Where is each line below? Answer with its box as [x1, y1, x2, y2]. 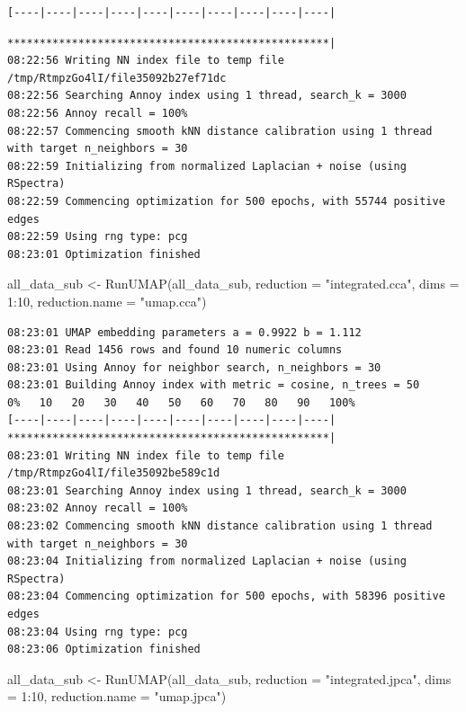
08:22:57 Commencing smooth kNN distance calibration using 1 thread [7, 124, 433, 138]
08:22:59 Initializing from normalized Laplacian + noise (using [7, 159, 407, 173]
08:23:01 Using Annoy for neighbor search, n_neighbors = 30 [7, 360, 381, 374]
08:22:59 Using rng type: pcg [7, 230, 188, 244]
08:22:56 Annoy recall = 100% [7, 106, 188, 120]
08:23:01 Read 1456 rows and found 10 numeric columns [7, 343, 343, 357]
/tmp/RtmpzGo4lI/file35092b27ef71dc [7, 71, 227, 85]
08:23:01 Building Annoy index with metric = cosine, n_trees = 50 [7, 378, 420, 392]
